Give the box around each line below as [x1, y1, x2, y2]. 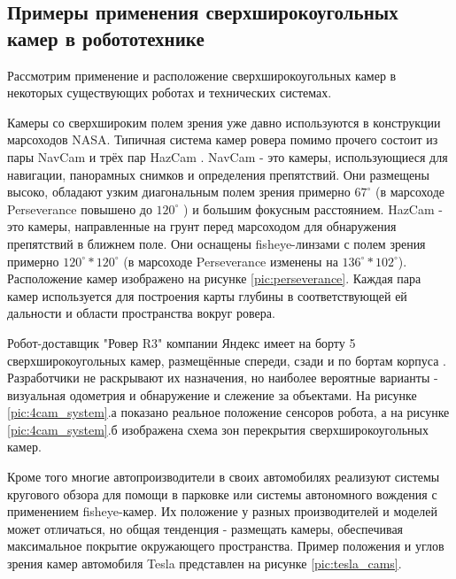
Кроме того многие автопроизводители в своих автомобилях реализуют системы [7, 467, 440, 486]
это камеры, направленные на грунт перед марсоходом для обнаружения [7, 217, 397, 235]
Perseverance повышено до [7, 199, 152, 218]
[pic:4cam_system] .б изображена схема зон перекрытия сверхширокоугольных [7, 420, 429, 438]
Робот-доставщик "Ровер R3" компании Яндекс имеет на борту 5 [7, 333, 356, 351]
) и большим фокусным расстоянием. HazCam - [183, 199, 443, 218]
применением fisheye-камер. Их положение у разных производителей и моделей [7, 502, 437, 521]
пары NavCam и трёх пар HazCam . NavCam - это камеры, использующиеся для [7, 147, 448, 166]
